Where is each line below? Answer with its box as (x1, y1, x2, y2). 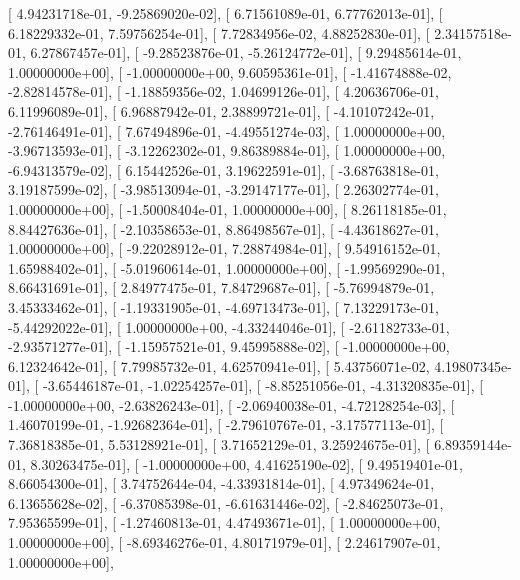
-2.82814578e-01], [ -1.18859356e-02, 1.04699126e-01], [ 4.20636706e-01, (8, 81, 439, 102)
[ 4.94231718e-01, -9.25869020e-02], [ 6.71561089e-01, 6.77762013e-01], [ (8, 3, 443, 23)
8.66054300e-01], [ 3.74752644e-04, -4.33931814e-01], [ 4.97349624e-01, (8, 473, 435, 494)
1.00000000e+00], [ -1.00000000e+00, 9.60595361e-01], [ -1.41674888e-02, (8, 61, 452, 82)
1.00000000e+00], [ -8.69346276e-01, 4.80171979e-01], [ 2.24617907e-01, (8, 532, 441, 553)
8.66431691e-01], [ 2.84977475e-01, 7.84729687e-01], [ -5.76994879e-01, (8, 277, 435, 298)
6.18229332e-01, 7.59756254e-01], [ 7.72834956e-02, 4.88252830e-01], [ (8, 22, 430, 43)
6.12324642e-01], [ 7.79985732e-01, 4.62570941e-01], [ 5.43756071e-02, (8, 355, 430, 376)
